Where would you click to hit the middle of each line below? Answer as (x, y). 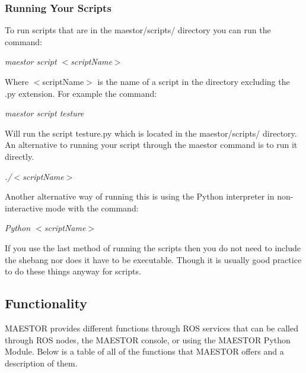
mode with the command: (92, 208)
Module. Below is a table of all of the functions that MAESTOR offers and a (144, 351)
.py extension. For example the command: (81, 93)
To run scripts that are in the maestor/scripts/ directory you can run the (138, 30)
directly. (20, 156)
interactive (24, 208)
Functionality (46, 303)
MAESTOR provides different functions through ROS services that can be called (152, 328)
